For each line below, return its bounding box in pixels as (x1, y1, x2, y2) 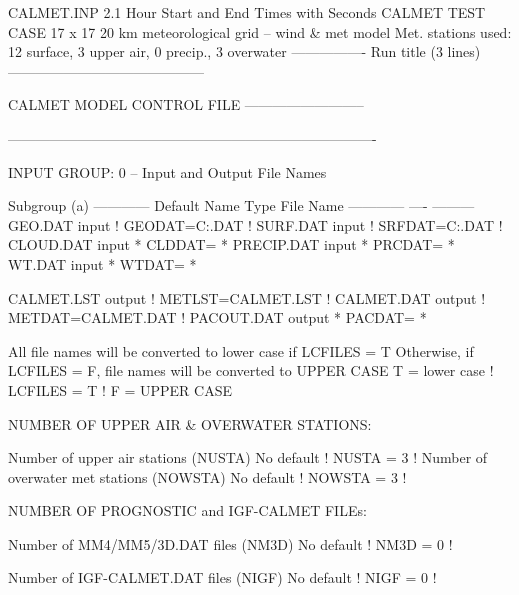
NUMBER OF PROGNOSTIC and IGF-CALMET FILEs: (8, 500, 367, 521)
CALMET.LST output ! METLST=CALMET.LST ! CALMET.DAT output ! (8, 287, 486, 308)
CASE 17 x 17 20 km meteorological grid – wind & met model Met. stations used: (8, 21, 512, 42)
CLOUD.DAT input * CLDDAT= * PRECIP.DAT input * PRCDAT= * (8, 234, 455, 255)
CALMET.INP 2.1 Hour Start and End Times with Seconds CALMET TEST (8, 2, 486, 22)
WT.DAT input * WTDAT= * (8, 253, 197, 274)
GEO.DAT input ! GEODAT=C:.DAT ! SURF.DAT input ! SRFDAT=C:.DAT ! (8, 214, 503, 235)
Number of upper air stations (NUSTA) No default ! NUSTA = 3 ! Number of (8, 447, 488, 468)
